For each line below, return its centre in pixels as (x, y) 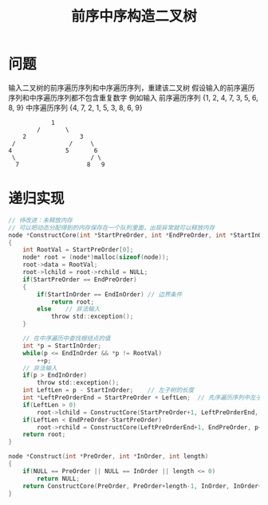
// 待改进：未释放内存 (41, 220)
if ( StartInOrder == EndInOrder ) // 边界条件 (110, 294)
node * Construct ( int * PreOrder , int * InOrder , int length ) (108, 456)
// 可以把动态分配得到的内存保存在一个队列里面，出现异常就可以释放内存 (112, 228)
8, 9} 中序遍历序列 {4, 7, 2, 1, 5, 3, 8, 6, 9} (76, 108)
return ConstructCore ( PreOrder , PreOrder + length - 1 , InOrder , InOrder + (142, 486)
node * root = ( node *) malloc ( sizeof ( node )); (96, 257)
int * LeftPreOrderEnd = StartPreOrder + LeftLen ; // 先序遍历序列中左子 (142, 397)
